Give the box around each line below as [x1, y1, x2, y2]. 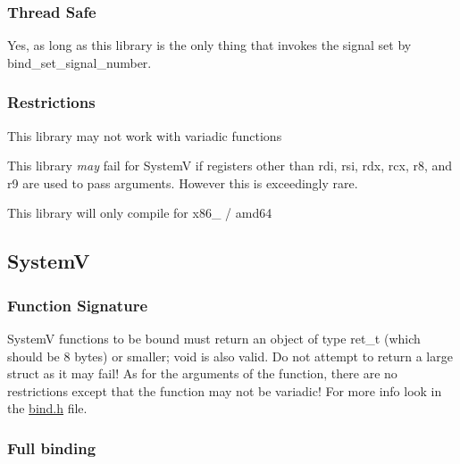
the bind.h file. [7, 399, 88, 418]
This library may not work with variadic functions [7, 126, 282, 145]
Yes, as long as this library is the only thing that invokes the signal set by [7, 36, 412, 54]
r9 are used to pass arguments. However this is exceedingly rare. [7, 173, 358, 192]
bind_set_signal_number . [7, 53, 152, 71]
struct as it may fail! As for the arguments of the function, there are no [7, 364, 397, 383]
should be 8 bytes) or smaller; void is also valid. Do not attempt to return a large [7, 346, 453, 365]
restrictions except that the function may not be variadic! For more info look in [7, 381, 442, 400]
